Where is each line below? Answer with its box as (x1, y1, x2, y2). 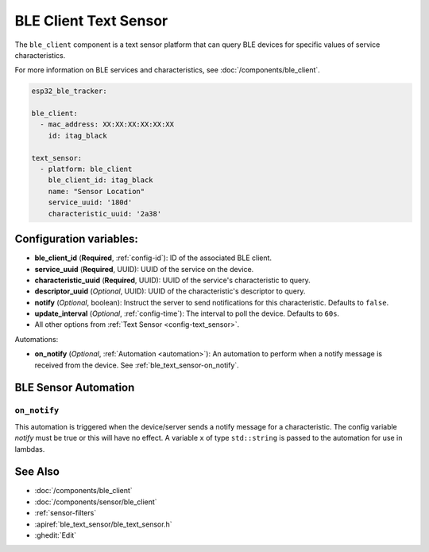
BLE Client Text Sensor (14, 12, 168, 29)
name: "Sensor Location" (48, 187, 145, 196)
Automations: (14, 334, 59, 344)
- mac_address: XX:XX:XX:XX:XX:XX (40, 120, 175, 129)
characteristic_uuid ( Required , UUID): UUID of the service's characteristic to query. (34, 275, 311, 285)
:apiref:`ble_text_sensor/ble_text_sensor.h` (34, 519, 172, 529)
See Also (14, 465, 60, 479)
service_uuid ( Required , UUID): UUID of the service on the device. (34, 264, 254, 274)
